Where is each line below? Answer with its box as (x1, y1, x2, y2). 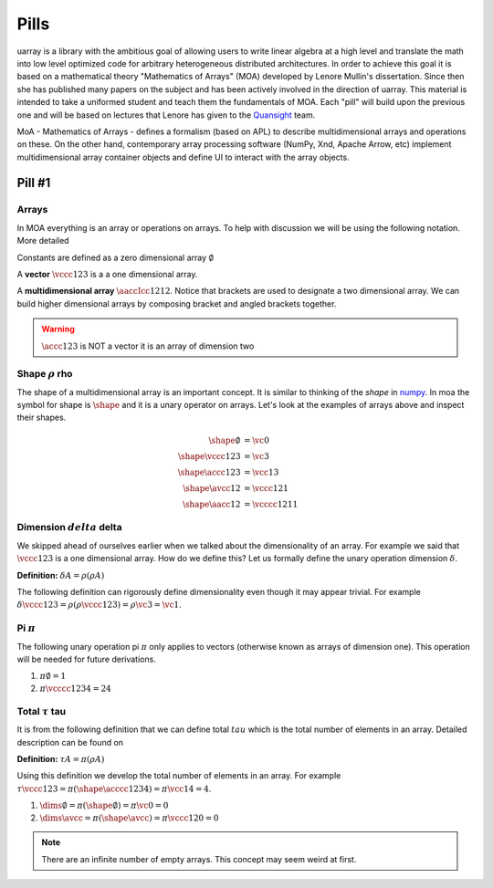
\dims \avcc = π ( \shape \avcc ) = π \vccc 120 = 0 (39, 812, 219, 823)
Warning (41, 324, 75, 335)
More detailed (16, 235, 69, 246)
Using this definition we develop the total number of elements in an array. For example (16, 770, 341, 781)
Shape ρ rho (16, 368, 73, 381)
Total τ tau (16, 705, 67, 717)
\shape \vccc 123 (178, 451, 241, 461)
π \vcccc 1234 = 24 (39, 683, 111, 694)
